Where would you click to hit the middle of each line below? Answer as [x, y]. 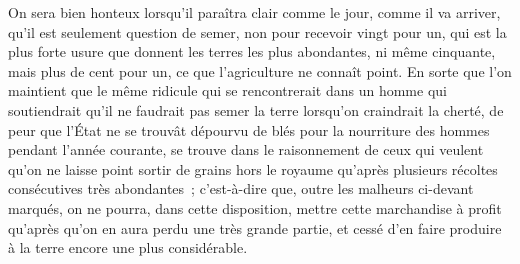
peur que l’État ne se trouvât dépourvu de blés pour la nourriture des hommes [249, 129]
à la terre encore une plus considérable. [128, 247]
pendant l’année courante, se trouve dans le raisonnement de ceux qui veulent [246, 149]
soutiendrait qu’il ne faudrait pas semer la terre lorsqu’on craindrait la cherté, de [256, 109]
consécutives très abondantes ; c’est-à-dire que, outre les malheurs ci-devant [241, 188]
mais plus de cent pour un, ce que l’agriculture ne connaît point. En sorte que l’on [260, 70]
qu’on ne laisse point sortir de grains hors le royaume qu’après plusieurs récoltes [253, 168]
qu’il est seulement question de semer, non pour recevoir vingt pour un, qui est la [257, 31]
